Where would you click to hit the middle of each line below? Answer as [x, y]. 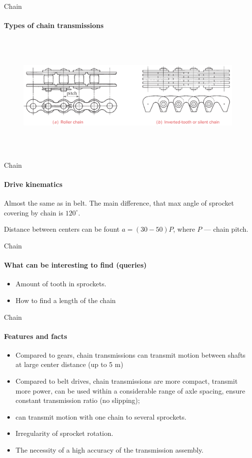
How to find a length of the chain [66, 300]
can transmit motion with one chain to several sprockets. [101, 416]
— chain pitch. [226, 229]
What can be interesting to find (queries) [75, 265]
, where [184, 229]
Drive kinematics [33, 184]
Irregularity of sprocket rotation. [64, 433]
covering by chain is [34, 212]
